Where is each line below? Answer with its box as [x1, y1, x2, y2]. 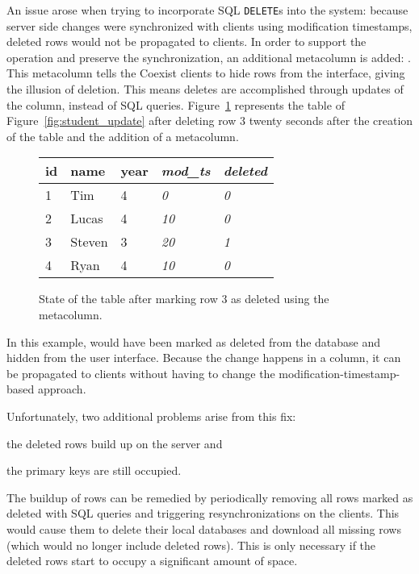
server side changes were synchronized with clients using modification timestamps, [6, 17, 413, 34]
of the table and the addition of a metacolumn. [6, 127, 239, 144]
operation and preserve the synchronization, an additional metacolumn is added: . [6, 48, 411, 65]
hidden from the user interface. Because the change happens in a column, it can [6, 349, 401, 366]
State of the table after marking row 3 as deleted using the [39, 290, 329, 307]
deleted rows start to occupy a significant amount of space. [6, 552, 298, 569]
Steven [70, 232, 108, 252]
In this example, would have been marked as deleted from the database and [6, 333, 381, 350]
